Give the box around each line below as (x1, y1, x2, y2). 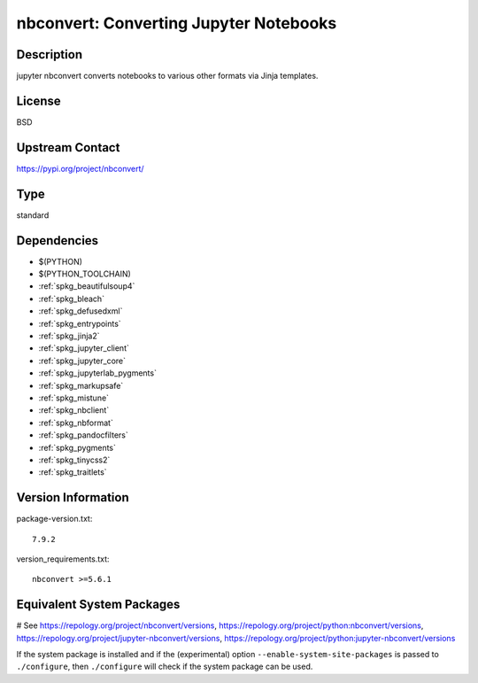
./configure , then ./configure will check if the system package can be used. (16, 661, 313, 672)
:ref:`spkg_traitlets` (38, 467, 107, 477)
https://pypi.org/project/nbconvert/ (16, 163, 145, 174)
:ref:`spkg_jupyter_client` (38, 343, 130, 353)
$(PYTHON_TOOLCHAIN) (38, 268, 132, 279)
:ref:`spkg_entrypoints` (38, 318, 121, 329)
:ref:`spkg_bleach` (38, 293, 105, 304)
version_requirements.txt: (16, 554, 110, 564)
